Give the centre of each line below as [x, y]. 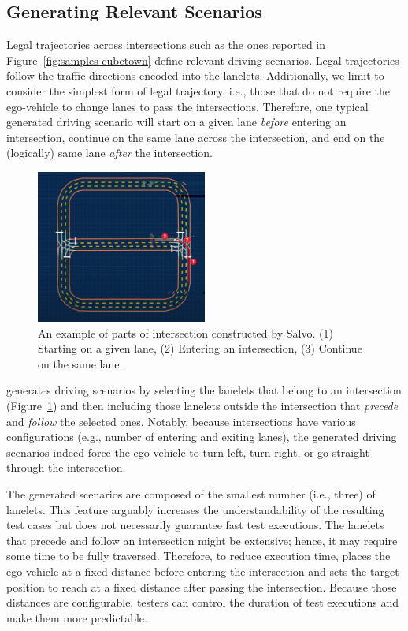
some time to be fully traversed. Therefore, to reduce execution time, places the [198, 556]
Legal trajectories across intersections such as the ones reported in [166, 45]
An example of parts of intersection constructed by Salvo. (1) [185, 332]
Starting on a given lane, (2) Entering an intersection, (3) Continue [200, 348]
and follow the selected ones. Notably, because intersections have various [181, 421]
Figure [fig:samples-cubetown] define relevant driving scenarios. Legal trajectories [203, 60]
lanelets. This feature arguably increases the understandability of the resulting [195, 509]
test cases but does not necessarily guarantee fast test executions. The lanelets [195, 525]
